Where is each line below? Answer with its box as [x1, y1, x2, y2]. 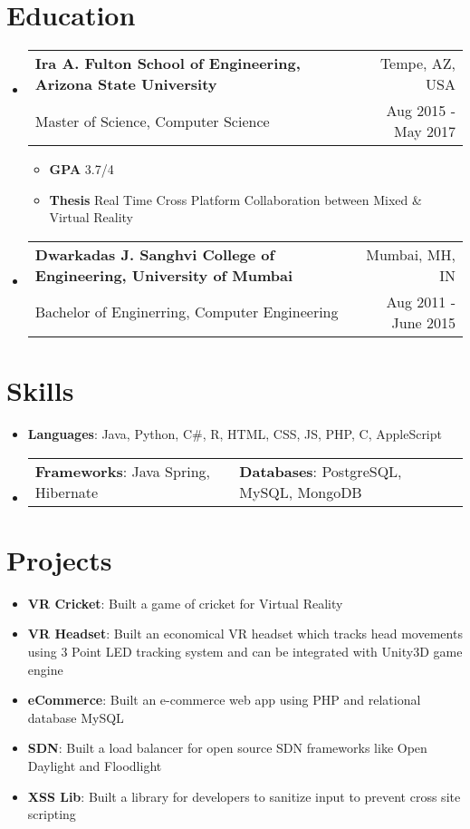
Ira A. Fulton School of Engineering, [34, 53, 301, 74]
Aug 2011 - [386, 290, 456, 312]
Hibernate [34, 481, 99, 502]
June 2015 [391, 311, 456, 333]
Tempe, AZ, [379, 53, 456, 74]
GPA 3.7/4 [49, 160, 114, 179]
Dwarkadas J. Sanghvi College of [34, 243, 275, 265]
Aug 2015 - [386, 100, 456, 122]
